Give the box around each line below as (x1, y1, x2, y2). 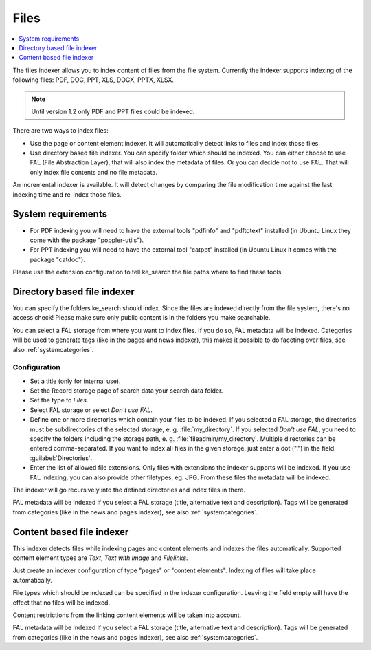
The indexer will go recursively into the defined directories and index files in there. (12, 486, 245, 494)
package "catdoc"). (30, 255, 85, 263)
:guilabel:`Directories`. (30, 454, 93, 462)
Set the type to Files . (30, 396, 89, 404)
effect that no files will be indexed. (12, 598, 110, 607)
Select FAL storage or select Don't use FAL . (30, 406, 153, 414)
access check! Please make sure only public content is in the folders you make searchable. (12, 314, 271, 322)
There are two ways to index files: (12, 127, 109, 135)
